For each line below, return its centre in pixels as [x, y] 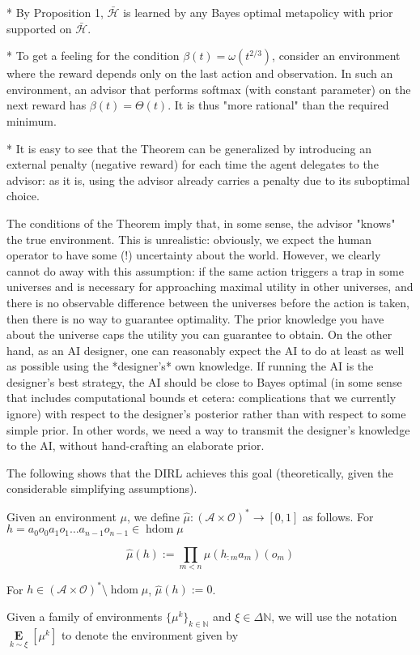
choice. [23, 196]
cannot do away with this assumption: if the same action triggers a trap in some [205, 270]
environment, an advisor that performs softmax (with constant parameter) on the [209, 89]
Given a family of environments [85, 616]
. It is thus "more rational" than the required [278, 105]
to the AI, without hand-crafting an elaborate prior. [136, 445]
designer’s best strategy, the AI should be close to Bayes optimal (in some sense [204, 381]
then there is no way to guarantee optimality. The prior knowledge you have [195, 318]
